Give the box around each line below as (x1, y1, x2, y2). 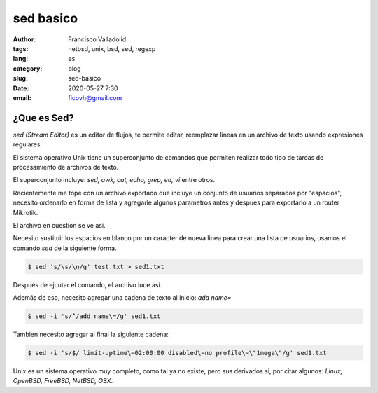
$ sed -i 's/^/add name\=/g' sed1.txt (27, 312, 161, 320)
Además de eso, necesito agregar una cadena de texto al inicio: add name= (13, 294, 232, 302)
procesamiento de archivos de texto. (13, 163, 119, 171)
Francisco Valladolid (68, 35, 127, 43)
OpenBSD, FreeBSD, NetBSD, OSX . (13, 377, 113, 385)
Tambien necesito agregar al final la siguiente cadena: (13, 330, 169, 339)
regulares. (13, 140, 42, 149)
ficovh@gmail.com (68, 93, 122, 102)
